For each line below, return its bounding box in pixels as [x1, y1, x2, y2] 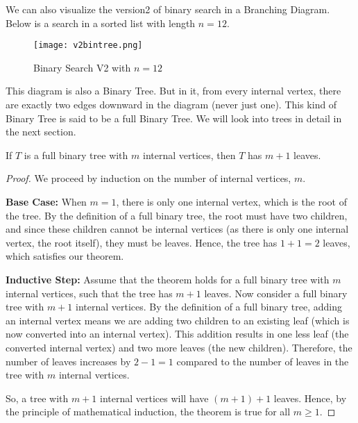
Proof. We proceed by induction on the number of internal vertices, [6, 171, 291, 185]
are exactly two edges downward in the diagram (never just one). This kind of [6, 97, 337, 112]
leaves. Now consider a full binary [204, 285, 348, 300]
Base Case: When [6, 194, 87, 208]
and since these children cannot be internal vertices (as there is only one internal [6, 222, 349, 236]
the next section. [6, 124, 76, 139]
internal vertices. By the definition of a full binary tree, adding [76, 299, 342, 314]
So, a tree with [6, 390, 69, 405]
